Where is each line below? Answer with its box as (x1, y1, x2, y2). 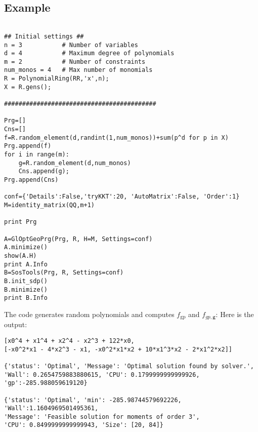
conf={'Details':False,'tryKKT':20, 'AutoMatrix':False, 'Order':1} (4, 193, 240, 201)
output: (4, 319, 27, 330)
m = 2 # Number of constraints (4, 58, 146, 65)
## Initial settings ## (4, 32, 84, 40)
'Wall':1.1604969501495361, (4, 405, 99, 412)
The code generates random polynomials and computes (4, 308, 175, 319)
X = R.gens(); (4, 83, 52, 91)
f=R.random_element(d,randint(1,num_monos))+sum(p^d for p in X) (4, 134, 229, 141)
